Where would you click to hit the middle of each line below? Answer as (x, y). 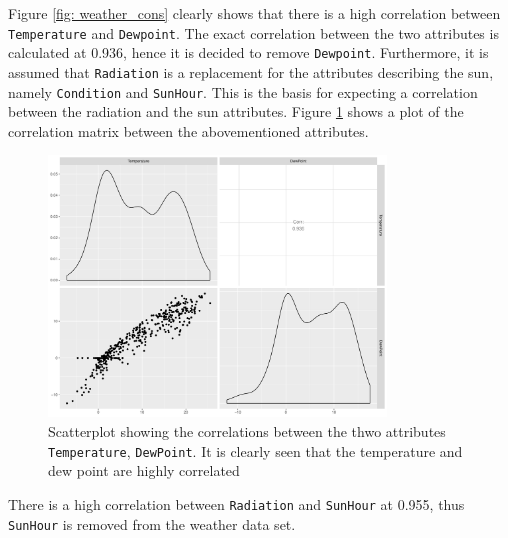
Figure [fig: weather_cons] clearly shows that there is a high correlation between (254, 13)
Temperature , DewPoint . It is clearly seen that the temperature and (255, 450)
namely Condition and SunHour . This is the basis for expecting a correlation (243, 91)
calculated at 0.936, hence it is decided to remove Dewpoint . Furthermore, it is (248, 52)
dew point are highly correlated (144, 470)
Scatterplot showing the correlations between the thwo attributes (247, 431)
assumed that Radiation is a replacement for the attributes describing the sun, (251, 71)
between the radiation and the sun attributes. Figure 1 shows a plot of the (236, 111)
